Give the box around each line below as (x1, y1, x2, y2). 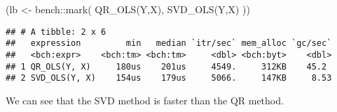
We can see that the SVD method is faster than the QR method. (6, 93, 284, 107)
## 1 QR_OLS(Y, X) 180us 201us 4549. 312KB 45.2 (6, 61, 327, 72)
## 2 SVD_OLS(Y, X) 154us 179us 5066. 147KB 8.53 (6, 73, 332, 83)
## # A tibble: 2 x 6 (6, 26, 106, 37)
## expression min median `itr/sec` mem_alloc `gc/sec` (6, 38, 332, 49)
